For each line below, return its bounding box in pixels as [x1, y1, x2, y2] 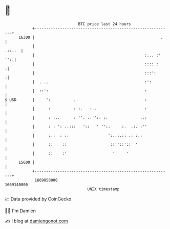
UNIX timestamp [87, 186, 120, 192]
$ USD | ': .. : [5, 97, 147, 103]
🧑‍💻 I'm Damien [5, 208, 36, 214]
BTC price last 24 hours [78, 21, 131, 27]
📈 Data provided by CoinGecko [5, 196, 72, 202]
